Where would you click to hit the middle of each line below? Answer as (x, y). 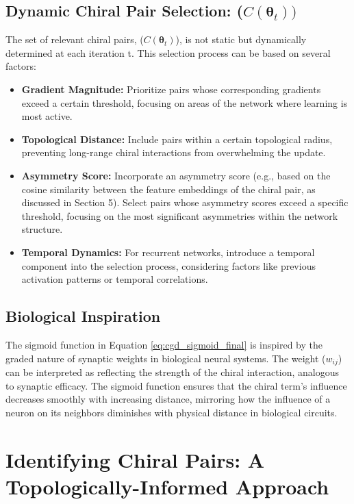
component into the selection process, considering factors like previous (168, 265)
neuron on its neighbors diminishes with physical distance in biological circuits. (172, 412)
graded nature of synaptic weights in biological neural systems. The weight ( (166, 358)
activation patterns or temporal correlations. (115, 279)
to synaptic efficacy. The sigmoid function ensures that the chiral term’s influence (176, 385)
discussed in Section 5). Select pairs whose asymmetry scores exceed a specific (185, 202)
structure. (42, 229)
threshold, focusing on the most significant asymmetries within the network (180, 215)
